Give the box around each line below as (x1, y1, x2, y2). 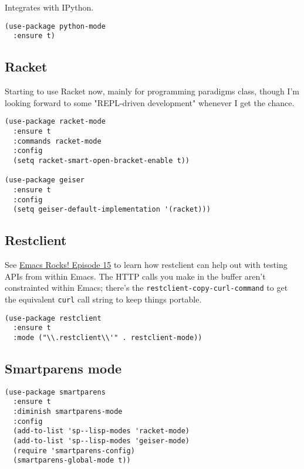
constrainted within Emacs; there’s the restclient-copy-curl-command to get (5, 281, 288, 294)
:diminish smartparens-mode (13, 407, 123, 416)
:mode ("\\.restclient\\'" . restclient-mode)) (13, 333, 202, 342)
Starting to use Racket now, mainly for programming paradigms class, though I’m (5, 85, 299, 97)
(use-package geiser (5, 176, 85, 185)
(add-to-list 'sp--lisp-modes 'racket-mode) (13, 427, 190, 436)
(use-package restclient (5, 314, 102, 322)
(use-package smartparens (5, 388, 106, 396)
